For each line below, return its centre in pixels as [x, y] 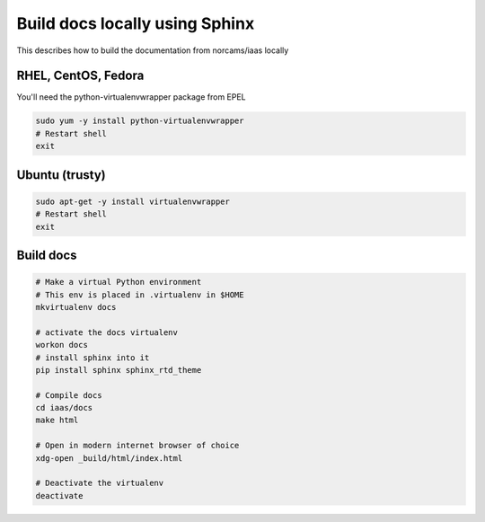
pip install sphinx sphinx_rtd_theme [119, 370]
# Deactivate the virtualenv [100, 483]
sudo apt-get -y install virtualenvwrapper [133, 201]
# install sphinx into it [93, 358]
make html [57, 420]
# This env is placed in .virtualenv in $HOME [140, 295]
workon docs [62, 345]
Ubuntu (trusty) [62, 175]
